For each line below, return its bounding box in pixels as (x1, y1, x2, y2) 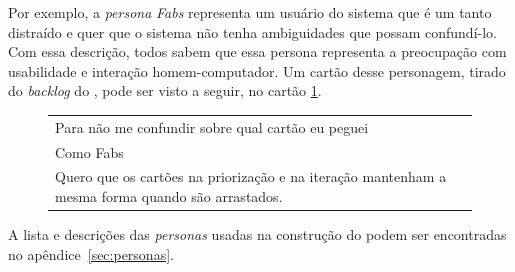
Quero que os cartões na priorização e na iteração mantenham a (55, 166, 447, 187)
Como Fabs (55, 141, 124, 162)
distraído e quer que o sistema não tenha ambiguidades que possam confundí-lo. (8, 21, 497, 42)
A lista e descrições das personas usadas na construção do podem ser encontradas (8, 224, 507, 245)
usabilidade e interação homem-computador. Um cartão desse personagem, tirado (8, 60, 506, 81)
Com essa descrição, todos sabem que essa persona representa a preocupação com (8, 41, 507, 62)
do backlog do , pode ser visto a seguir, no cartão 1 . (8, 80, 322, 101)
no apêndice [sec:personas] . (8, 243, 174, 264)
